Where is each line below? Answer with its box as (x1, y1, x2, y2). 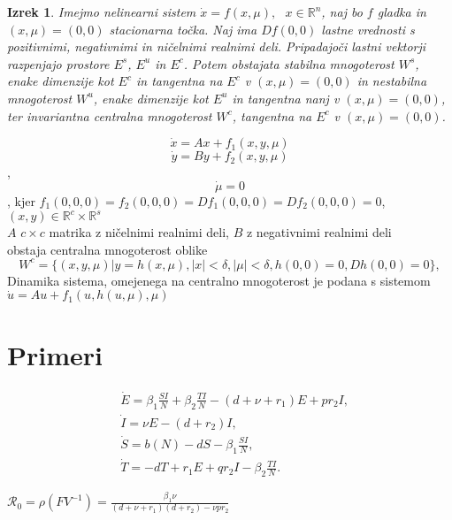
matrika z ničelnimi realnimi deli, (49, 223, 229, 241)
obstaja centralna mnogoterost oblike (7, 240, 208, 258)
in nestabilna (356, 72, 427, 90)
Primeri (7, 336, 103, 372)
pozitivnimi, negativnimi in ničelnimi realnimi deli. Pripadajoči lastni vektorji (7, 37, 426, 56)
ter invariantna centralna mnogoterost (7, 106, 212, 125)
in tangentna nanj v (232, 88, 340, 107)
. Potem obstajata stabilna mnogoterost (183, 54, 395, 73)
